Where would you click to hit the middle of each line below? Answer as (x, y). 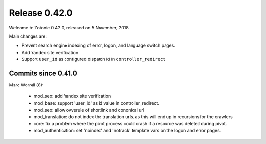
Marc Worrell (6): (26, 85)
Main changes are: (28, 36)
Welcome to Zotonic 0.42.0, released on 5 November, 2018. (69, 28)
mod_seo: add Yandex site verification (72, 96)
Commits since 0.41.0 (43, 73)
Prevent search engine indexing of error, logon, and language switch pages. (99, 45)
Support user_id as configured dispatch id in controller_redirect (94, 59)
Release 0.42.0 (41, 13)
